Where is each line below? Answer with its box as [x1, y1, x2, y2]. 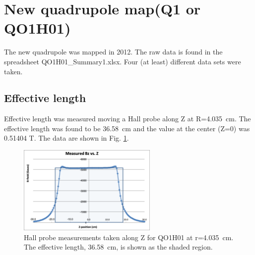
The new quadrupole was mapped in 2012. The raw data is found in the [4, 47, 223, 57]
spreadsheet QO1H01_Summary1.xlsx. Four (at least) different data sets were [4, 56, 241, 66]
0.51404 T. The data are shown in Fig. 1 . [4, 133, 129, 143]
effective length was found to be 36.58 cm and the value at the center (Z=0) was [4, 123, 250, 133]
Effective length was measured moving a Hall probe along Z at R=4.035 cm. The [4, 113, 251, 124]
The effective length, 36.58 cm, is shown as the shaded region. [24, 242, 213, 252]
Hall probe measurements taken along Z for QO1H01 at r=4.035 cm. [24, 232, 234, 242]
